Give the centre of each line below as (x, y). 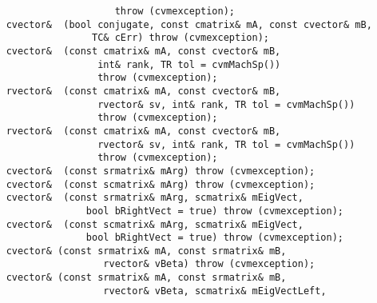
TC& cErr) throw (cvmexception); (181, 38)
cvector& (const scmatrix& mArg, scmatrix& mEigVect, (155, 224)
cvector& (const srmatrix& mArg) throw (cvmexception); (161, 171)
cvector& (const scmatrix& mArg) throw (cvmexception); (161, 184)
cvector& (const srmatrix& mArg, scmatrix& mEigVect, (155, 198)
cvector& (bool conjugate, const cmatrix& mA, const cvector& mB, (189, 24)
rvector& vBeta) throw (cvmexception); (209, 264)
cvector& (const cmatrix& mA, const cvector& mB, (143, 51)
